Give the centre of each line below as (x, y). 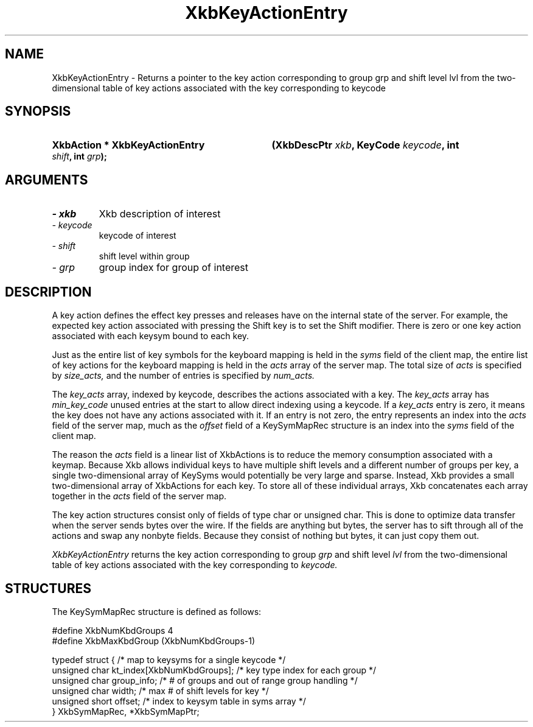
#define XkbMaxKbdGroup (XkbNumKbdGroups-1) (154, 641)
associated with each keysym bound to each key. (151, 336)
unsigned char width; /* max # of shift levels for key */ (160, 690)
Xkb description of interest (160, 214)
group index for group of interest (174, 268)
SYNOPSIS (38, 111)
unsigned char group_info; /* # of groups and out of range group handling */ (205, 680)
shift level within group (144, 256)
